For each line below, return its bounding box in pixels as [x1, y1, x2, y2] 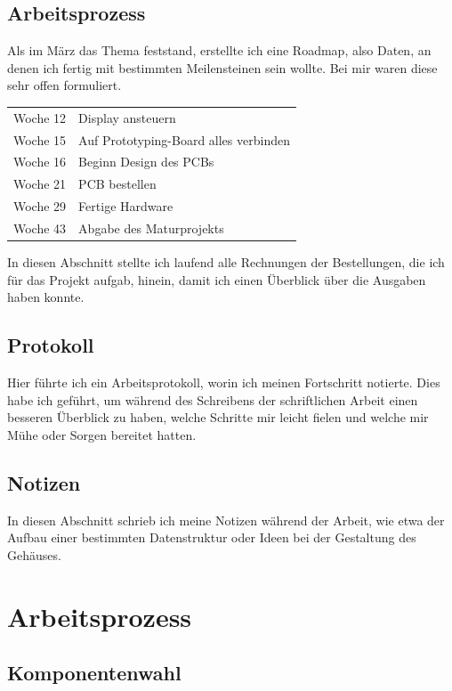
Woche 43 [13, 218, 67, 237]
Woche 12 [13, 108, 67, 126]
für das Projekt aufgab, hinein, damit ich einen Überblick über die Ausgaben [7, 270, 426, 289]
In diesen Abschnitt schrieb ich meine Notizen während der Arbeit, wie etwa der [7, 510, 445, 529]
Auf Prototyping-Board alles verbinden [78, 130, 290, 149]
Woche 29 [13, 197, 67, 215]
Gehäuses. [7, 545, 61, 564]
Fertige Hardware [78, 197, 174, 215]
